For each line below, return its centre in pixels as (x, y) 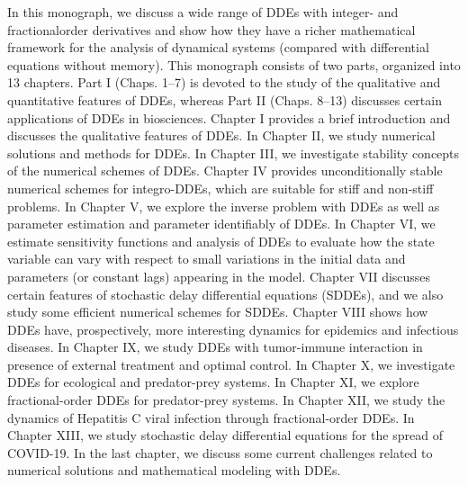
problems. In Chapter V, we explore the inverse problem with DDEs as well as (224, 206)
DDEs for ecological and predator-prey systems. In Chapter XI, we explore (213, 382)
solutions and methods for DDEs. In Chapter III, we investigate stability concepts (234, 153)
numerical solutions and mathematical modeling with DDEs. (174, 470)
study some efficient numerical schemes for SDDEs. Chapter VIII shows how (218, 312)
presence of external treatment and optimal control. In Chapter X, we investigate (231, 364)
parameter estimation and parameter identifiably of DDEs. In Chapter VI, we (221, 224)
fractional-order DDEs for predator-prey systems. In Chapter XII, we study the (226, 400)
